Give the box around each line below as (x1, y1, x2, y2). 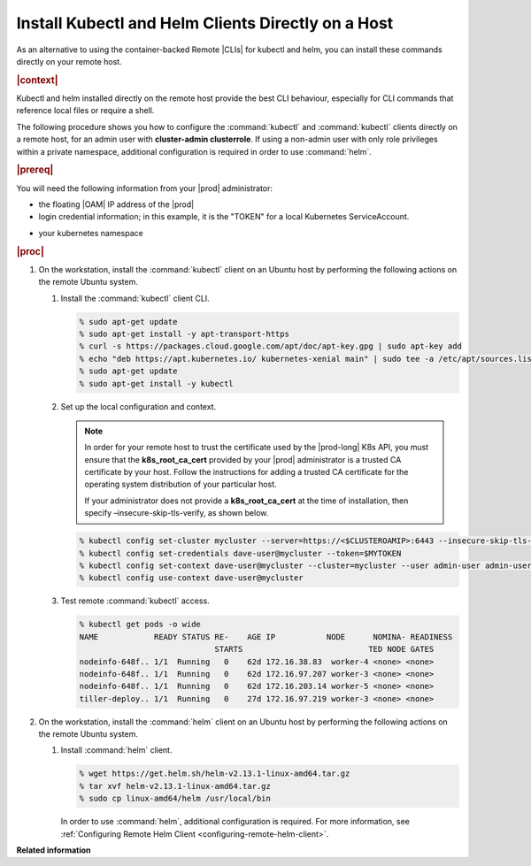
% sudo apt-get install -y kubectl (79, 379, 234, 388)
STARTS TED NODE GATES (214, 644, 435, 655)
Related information (16, 845, 92, 855)
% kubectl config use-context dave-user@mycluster (79, 573, 304, 583)
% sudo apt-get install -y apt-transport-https (79, 328, 289, 339)
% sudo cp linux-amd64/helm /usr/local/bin (79, 793, 272, 804)
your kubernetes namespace (38, 227, 143, 238)
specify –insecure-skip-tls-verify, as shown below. (84, 508, 269, 518)
